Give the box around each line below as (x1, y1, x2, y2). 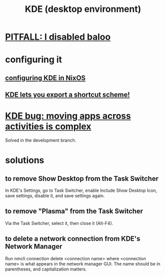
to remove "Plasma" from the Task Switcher (5, 207, 143, 216)
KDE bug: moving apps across (5, 111, 131, 122)
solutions (5, 155, 44, 166)
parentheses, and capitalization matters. (5, 266, 87, 272)
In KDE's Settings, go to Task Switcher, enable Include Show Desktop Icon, (5, 187, 157, 194)
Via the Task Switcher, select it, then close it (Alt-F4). (5, 220, 114, 226)
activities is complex (5, 121, 91, 132)
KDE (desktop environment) (25, 3, 141, 15)
